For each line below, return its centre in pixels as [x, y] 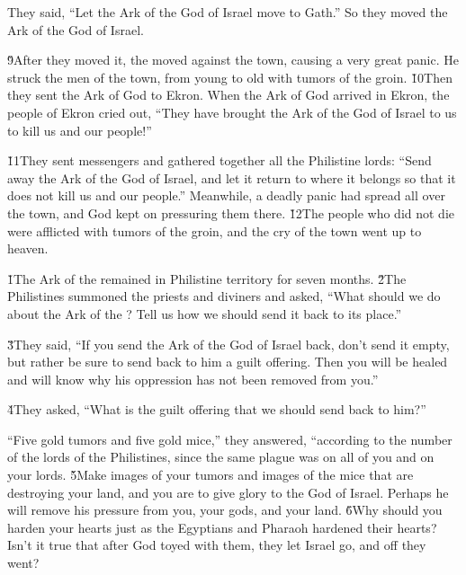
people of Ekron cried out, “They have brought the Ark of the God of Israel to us [232, 112]
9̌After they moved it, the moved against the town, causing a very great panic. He [233, 60]
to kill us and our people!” [80, 130]
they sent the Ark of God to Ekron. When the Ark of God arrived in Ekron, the [229, 95]
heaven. [28, 248]
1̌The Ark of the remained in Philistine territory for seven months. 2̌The [207, 278]
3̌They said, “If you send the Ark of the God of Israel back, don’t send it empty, [229, 344]
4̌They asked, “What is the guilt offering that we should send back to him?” [217, 409]
